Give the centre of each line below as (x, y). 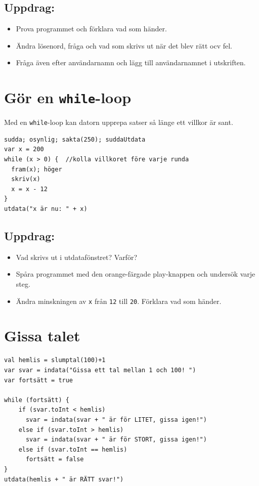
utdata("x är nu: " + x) (46, 209)
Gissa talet (42, 336)
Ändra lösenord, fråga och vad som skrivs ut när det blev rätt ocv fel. (124, 45)
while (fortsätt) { (37, 400)
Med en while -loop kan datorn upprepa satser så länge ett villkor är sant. (119, 122)
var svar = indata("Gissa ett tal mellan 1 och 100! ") (100, 370)
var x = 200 (24, 149)
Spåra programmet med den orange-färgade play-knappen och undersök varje (136, 274)
